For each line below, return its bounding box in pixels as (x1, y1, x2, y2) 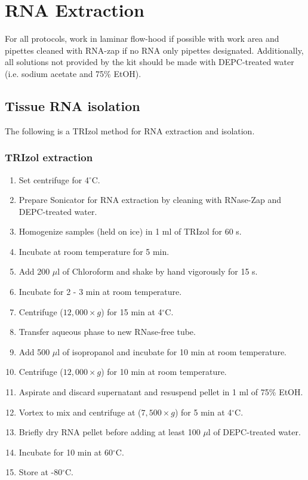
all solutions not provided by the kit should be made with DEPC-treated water (5, 56, 294, 68)
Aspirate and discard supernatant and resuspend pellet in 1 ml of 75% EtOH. (19, 386, 303, 398)
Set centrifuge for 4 (19, 173, 89, 186)
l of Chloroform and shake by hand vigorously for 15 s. (57, 265, 258, 278)
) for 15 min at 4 (101, 305, 162, 318)
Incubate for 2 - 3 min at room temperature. (19, 285, 182, 298)
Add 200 (19, 265, 50, 278)
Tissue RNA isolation (5, 96, 140, 115)
